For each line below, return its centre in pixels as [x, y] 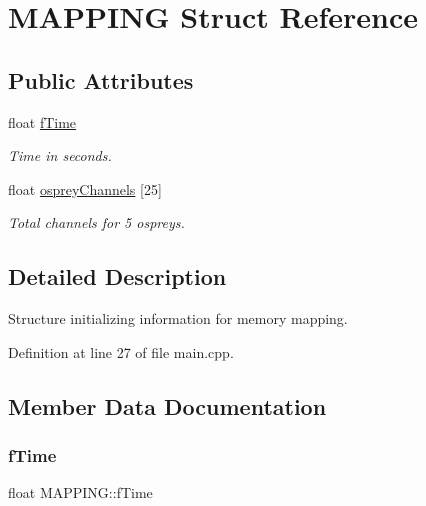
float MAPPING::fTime [80, 492]
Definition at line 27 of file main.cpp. [121, 351]
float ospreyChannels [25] [85, 188]
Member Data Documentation [167, 405]
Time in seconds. [60, 155]
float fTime [42, 121]
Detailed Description [117, 276]
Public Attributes [101, 79]
